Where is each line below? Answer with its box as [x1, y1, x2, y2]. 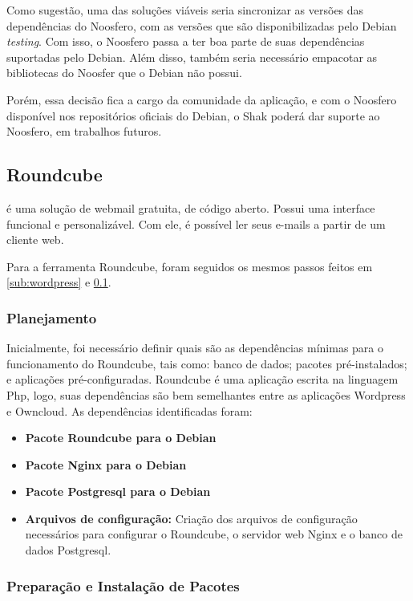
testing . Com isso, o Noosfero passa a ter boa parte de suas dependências [6, 33, 365, 50]
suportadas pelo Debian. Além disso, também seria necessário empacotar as [6, 48, 378, 65]
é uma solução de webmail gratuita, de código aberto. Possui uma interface [6, 199, 375, 216]
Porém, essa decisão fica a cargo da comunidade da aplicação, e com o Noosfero [6, 91, 397, 108]
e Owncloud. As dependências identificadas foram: [6, 402, 253, 419]
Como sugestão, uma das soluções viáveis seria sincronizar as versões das [6, 2, 364, 18]
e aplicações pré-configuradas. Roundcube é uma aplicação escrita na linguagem [6, 371, 399, 388]
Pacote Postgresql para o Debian [25, 483, 211, 500]
